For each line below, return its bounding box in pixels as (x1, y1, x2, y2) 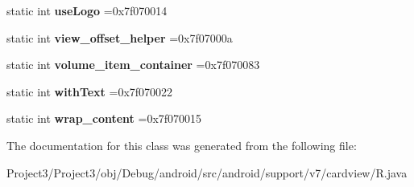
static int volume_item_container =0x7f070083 (6, 56, 260, 73)
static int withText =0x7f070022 (6, 83, 173, 100)
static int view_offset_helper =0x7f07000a (6, 29, 233, 46)
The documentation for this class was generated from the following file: (6, 136, 357, 153)
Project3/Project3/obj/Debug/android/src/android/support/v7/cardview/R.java (6, 164, 408, 181)
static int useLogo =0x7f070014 (6, 2, 168, 18)
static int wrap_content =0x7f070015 (6, 110, 202, 127)
